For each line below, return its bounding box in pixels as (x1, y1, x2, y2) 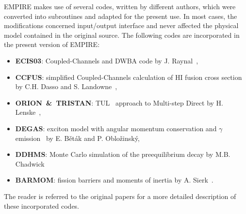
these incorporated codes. (4, 200, 80, 211)
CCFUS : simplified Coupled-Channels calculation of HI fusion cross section (15, 72, 242, 82)
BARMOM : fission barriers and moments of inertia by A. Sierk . (15, 175, 213, 185)
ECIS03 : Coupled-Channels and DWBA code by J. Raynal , (15, 55, 198, 65)
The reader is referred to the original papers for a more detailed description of (4, 191, 236, 201)
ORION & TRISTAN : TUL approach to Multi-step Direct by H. (15, 97, 223, 107)
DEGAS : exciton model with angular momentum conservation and (15, 123, 217, 133)
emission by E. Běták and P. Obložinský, (15, 133, 140, 143)
